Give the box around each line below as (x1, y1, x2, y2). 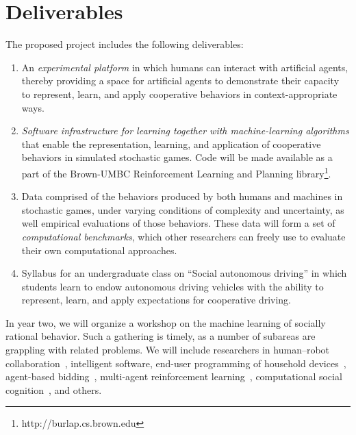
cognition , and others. (5, 382, 102, 397)
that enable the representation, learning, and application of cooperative (21, 136, 321, 151)
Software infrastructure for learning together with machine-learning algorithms (21, 123, 349, 138)
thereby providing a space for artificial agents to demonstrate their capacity (21, 73, 340, 88)
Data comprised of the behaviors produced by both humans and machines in (21, 189, 343, 203)
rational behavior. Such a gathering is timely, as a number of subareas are (5, 329, 316, 343)
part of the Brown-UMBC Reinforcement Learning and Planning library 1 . (21, 164, 331, 180)
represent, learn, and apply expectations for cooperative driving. (21, 293, 292, 307)
